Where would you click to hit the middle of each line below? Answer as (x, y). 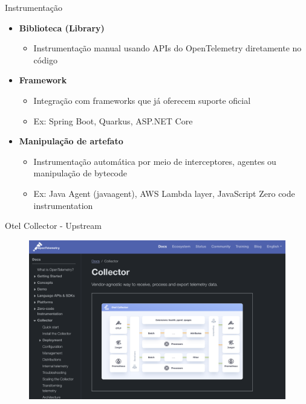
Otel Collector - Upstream (53, 226)
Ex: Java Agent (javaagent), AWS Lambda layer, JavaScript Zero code (164, 193)
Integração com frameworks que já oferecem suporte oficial (142, 100)
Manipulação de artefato (71, 141)
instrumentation (63, 205)
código (45, 59)
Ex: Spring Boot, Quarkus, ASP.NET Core (113, 120)
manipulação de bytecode (80, 173)
